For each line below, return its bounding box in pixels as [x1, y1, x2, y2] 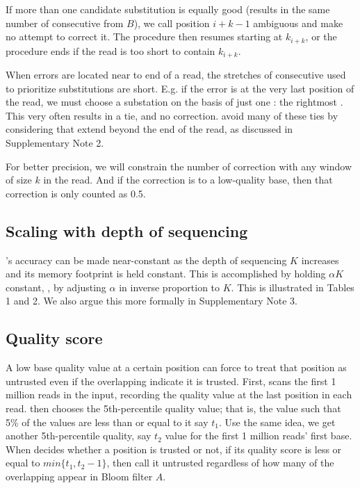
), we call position [133, 15, 210, 30]
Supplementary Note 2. [6, 136, 104, 150]
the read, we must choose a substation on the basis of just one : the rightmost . [6, 95, 343, 109]
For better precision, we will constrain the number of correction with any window [6, 158, 352, 173]
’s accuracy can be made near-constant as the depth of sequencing [6, 252, 287, 267]
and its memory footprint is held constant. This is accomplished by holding [6, 266, 326, 281]
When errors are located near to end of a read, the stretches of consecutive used [6, 67, 346, 82]
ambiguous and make [253, 15, 343, 30]
